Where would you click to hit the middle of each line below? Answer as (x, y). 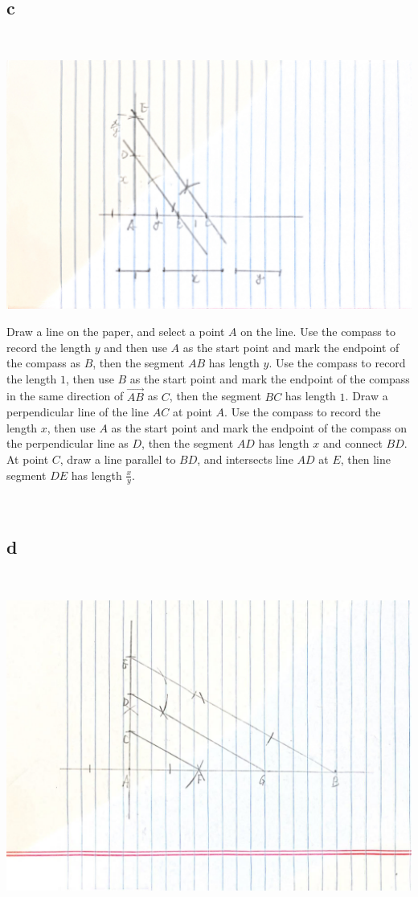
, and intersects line (245, 459)
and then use (135, 347)
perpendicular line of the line (78, 412)
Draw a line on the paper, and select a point (116, 332)
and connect (352, 443)
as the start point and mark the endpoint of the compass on (259, 427)
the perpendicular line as (68, 443)
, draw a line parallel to (118, 459)
